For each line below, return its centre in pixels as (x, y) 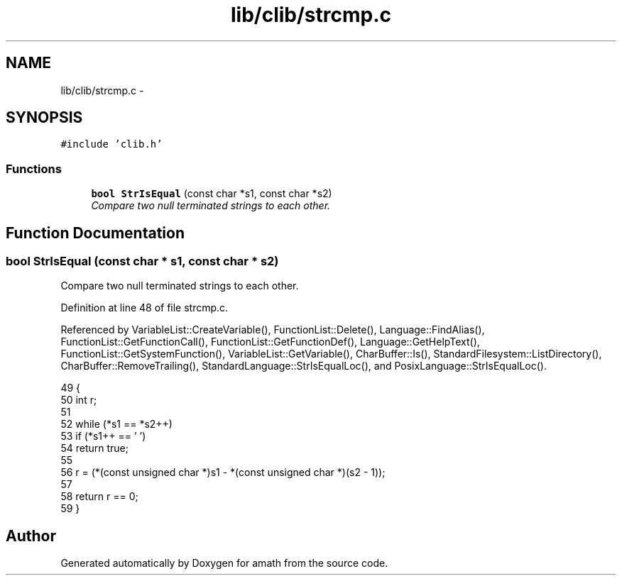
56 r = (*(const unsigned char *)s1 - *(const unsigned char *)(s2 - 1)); (223, 472)
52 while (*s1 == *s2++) (116, 424)
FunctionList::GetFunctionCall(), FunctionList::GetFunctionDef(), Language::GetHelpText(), (270, 342)
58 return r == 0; (99, 497)
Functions (34, 168)
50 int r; (79, 400)
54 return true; (94, 448)
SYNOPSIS (44, 118)
